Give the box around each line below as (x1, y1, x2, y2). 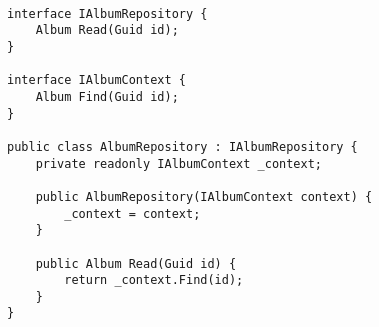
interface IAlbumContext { (7, 73, 186, 88)
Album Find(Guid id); (35, 89, 179, 104)
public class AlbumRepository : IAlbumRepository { (7, 139, 358, 154)
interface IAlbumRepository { (7, 6, 208, 21)
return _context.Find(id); (64, 273, 244, 288)
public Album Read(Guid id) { (35, 256, 237, 271)
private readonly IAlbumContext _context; (35, 156, 322, 171)
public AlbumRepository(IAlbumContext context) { (35, 189, 373, 204)
